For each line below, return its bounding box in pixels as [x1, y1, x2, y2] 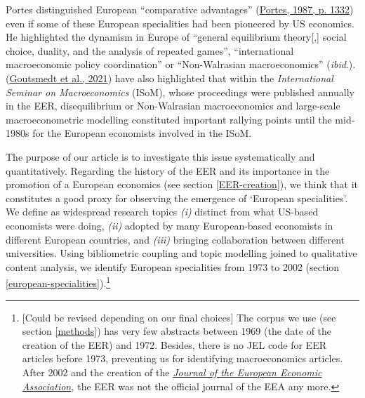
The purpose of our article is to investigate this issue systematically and [6, 149, 315, 164]
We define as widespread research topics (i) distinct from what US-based [6, 204, 319, 219]
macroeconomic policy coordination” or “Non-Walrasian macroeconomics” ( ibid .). [6, 57, 356, 72]
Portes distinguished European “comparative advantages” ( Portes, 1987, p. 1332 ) [6, 2, 354, 16]
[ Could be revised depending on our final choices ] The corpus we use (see [22, 310, 336, 324]
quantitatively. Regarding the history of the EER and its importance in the [6, 163, 330, 178]
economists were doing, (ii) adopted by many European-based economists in [6, 218, 333, 232]
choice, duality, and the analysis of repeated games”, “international [6, 43, 294, 58]
